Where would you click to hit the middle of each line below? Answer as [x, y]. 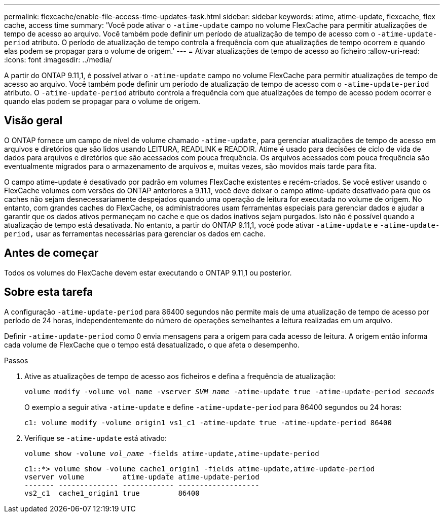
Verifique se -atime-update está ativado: [96, 438]
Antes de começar [51, 253]
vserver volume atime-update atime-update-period [142, 477]
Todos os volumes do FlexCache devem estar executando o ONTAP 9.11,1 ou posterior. [148, 272]
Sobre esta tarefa [49, 292]
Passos [16, 360]
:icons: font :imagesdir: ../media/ [58, 60]
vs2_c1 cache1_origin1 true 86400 [112, 493]
